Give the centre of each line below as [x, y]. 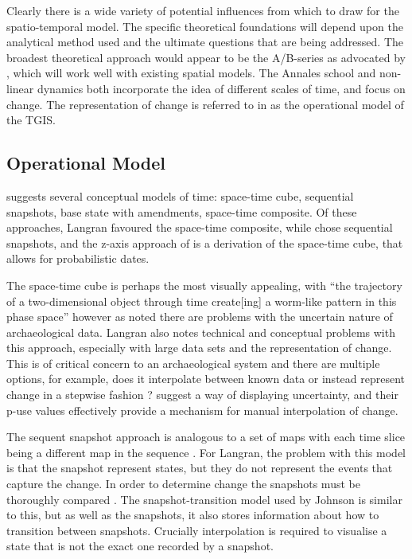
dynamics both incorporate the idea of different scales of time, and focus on [221, 88]
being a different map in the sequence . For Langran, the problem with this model [206, 452]
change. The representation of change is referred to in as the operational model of [205, 104]
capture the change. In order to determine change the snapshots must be [183, 484]
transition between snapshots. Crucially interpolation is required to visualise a [197, 530]
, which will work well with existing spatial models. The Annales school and [191, 73]
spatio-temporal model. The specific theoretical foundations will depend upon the [205, 26]
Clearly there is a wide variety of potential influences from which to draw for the [203, 10]
